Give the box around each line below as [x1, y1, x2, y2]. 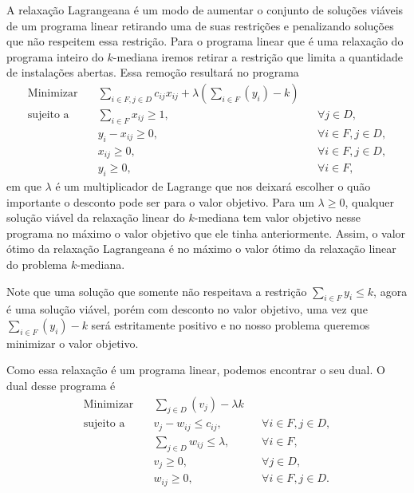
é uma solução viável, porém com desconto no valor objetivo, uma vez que [6, 301, 368, 317]
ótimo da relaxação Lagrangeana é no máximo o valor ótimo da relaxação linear [6, 240, 396, 257]
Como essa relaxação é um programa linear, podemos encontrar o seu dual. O [6, 361, 385, 378]
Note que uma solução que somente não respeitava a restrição [6, 282, 307, 299]
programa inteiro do [6, 48, 104, 65]
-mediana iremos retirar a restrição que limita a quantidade [112, 48, 404, 65]
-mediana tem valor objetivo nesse [194, 209, 361, 226]
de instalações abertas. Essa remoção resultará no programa [6, 64, 299, 81]
